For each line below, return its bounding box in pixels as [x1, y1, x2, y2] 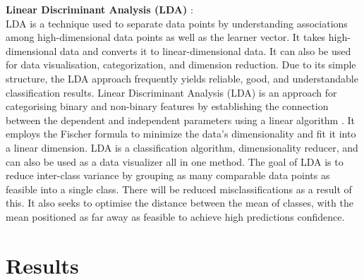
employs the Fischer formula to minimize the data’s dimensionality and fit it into [6, 126, 356, 141]
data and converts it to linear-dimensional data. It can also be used [60, 43, 351, 58]
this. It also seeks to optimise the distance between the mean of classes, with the [6, 195, 353, 210]
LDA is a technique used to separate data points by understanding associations [6, 16, 348, 30]
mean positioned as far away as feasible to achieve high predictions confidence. [6, 209, 345, 224]
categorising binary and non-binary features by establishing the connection [6, 99, 329, 114]
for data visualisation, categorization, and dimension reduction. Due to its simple [6, 57, 356, 72]
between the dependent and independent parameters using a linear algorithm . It [6, 112, 356, 127]
